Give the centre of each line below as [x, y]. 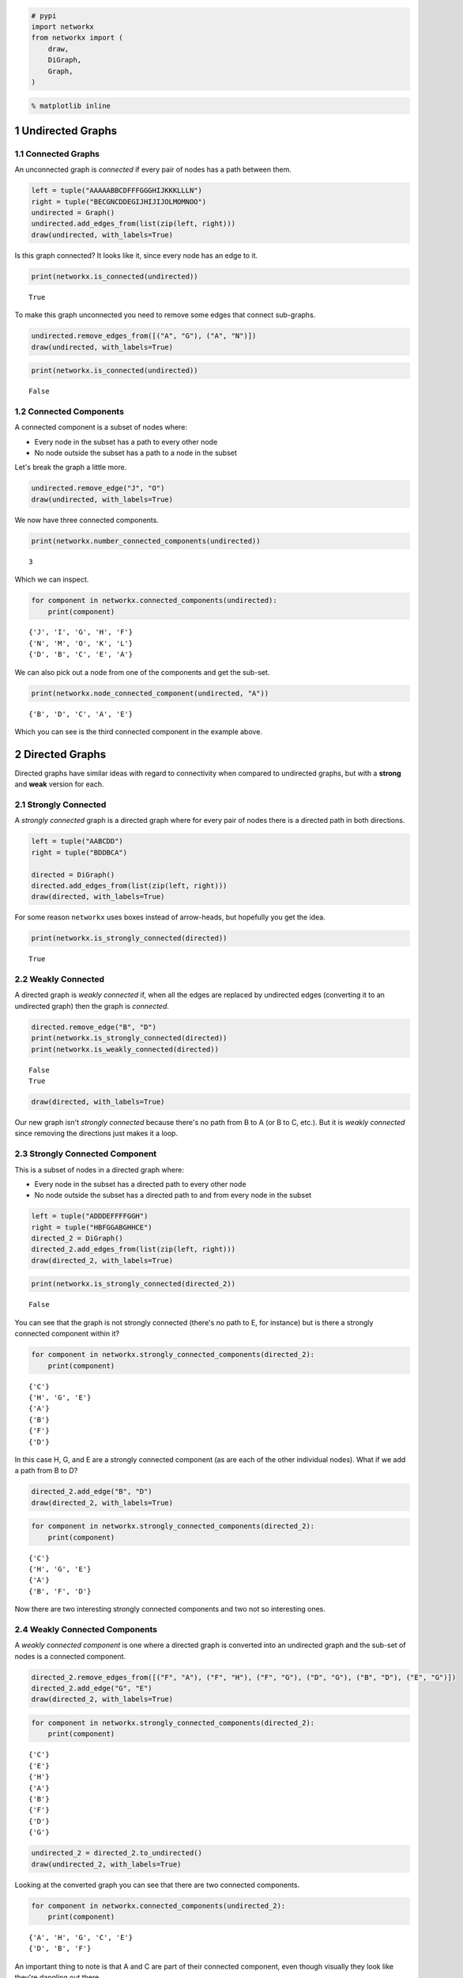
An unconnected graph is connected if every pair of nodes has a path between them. [153, 169]
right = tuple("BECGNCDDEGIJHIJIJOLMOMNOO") [119, 201]
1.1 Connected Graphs [57, 153]
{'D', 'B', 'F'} [60, 1949]
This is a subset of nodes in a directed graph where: [100, 1169]
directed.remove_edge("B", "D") [94, 1027]
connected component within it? [67, 1334]
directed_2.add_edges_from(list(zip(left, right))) [134, 1249]
